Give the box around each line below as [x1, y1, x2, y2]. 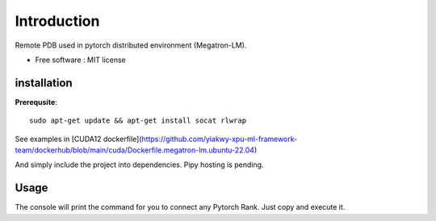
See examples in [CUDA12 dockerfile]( [15, 134, 142, 144]
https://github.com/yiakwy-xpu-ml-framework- [141, 134, 298, 144]
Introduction [15, 12, 100, 30]
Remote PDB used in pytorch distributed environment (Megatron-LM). [15, 40, 247, 50]
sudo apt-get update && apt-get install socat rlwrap [29, 116, 246, 125]
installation [15, 76, 73, 90]
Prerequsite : [15, 97, 58, 106]
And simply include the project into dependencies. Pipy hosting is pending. [15, 160, 264, 169]
